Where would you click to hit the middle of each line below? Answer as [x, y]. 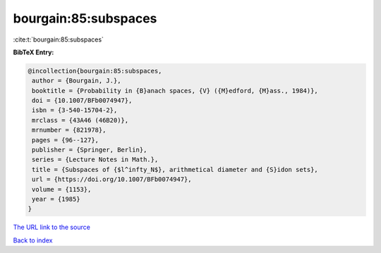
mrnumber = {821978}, [69, 130]
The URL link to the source [52, 227]
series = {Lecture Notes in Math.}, [95, 160]
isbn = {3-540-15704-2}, [75, 110]
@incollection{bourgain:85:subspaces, [95, 71]
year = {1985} [56, 199]
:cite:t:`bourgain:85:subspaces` [58, 39]
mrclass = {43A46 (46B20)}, [80, 120]
